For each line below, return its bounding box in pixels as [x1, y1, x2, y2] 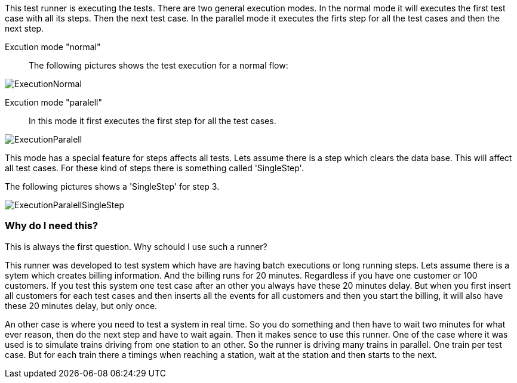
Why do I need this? [5, 220, 99, 232]
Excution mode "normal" [5, 42, 101, 52]
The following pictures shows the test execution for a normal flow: [29, 60, 288, 70]
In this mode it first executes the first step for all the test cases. [29, 116, 276, 126]
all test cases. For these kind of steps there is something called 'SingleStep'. [5, 163, 304, 173]
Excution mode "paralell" [5, 97, 103, 107]
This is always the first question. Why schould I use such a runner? [5, 241, 267, 252]
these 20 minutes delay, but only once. [5, 300, 158, 311]
